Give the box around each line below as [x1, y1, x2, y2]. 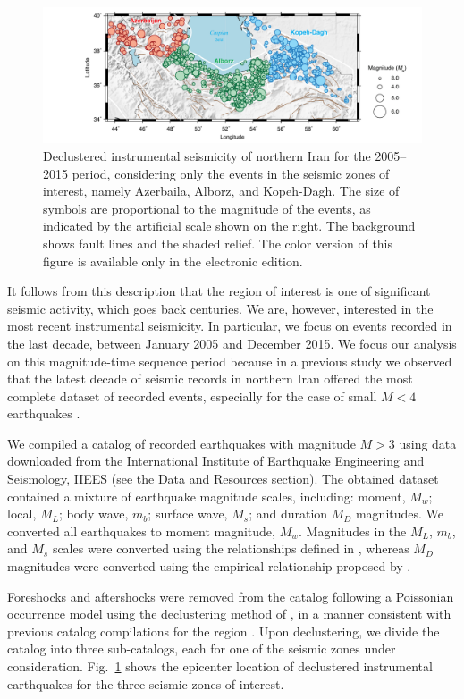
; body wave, [59, 504, 129, 523]
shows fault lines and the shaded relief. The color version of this [43, 233, 393, 252]
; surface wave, [148, 504, 228, 523]
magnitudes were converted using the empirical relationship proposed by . [7, 557, 411, 576]
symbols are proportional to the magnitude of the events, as [43, 198, 371, 217]
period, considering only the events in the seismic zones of [72, 164, 390, 182]
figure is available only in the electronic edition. [43, 251, 303, 270]
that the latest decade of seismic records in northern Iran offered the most [7, 369, 413, 388]
